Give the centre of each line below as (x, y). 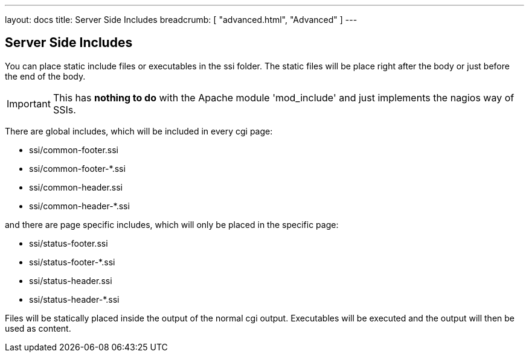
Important (29, 103)
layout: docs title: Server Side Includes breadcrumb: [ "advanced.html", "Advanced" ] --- (181, 20)
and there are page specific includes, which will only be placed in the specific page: (172, 224)
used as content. (38, 328)
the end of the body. (45, 76)
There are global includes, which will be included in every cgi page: (139, 131)
